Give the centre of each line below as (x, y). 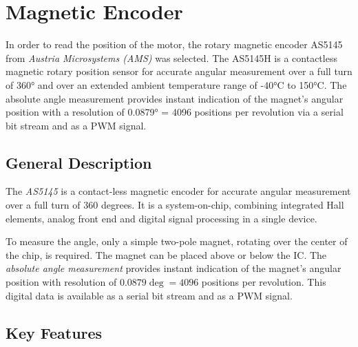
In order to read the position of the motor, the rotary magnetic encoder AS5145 (174, 44)
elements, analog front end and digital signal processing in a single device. (161, 218)
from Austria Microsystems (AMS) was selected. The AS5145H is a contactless (171, 57)
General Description (79, 162)
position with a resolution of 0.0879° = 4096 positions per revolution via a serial (175, 112)
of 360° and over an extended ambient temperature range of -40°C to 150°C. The (176, 84)
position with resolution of (61, 282)
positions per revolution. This (264, 282)
